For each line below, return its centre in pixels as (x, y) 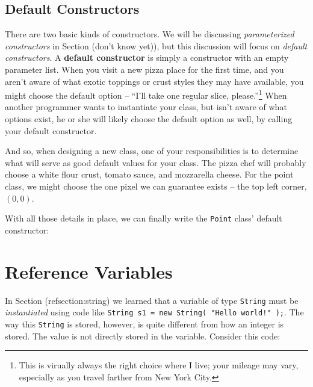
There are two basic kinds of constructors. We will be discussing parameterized (150, 34)
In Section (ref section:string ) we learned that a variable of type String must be (152, 300)
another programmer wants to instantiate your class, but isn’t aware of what (146, 107)
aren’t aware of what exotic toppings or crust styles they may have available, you (154, 81)
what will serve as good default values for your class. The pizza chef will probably (156, 162)
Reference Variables (89, 271)
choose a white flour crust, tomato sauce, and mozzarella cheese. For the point (149, 174)
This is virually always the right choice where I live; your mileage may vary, (159, 365)
